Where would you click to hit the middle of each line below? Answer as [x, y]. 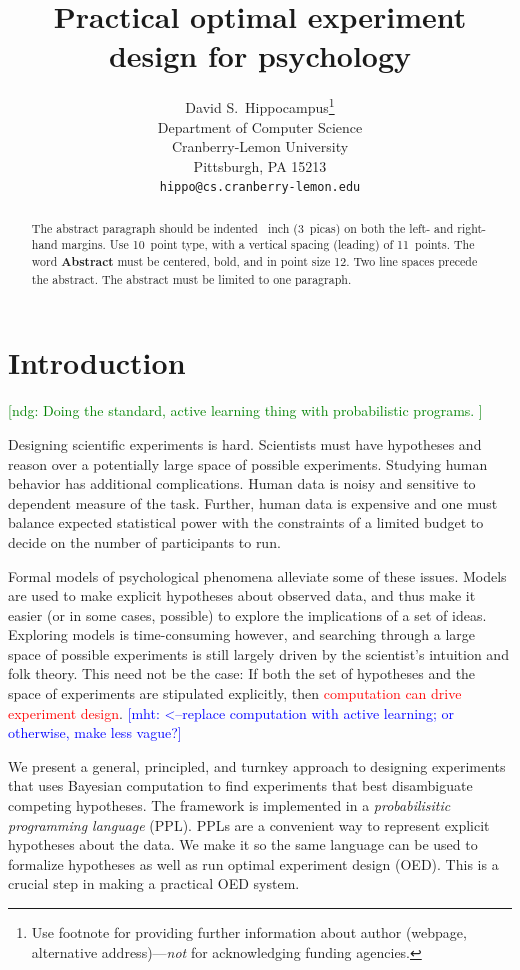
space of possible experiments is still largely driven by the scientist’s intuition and [258, 653]
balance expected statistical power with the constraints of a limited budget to [246, 522]
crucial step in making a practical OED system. [154, 883]
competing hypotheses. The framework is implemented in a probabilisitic [229, 805]
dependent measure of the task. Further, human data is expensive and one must [253, 502]
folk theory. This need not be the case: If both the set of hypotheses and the [242, 673]
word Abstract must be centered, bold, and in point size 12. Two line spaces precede [254, 262]
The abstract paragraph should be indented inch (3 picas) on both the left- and [242, 227]
